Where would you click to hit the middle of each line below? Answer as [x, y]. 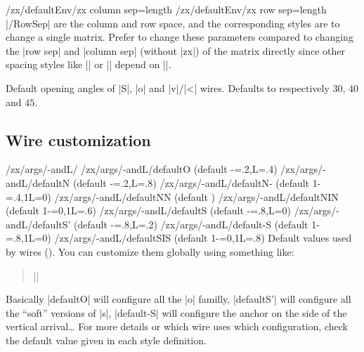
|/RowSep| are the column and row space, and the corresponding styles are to [173, 23]
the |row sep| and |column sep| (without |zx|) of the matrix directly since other [175, 50]
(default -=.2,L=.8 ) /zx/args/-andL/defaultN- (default [191, 182]
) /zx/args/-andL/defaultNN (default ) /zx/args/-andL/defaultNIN [193, 196]
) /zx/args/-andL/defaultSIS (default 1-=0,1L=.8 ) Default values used [200, 238]
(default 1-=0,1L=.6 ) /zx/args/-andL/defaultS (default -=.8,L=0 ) [149, 210]
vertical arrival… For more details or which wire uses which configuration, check [177, 326]
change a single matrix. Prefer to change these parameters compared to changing [180, 37]
